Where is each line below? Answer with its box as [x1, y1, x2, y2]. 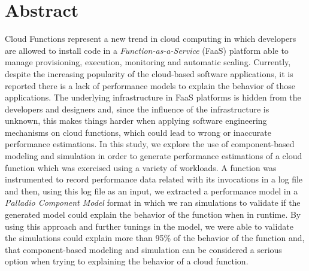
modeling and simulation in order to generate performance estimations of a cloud [5, 150, 302, 162]
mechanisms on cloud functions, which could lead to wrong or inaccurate [5, 126, 271, 138]
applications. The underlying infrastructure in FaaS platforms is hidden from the [5, 91, 301, 103]
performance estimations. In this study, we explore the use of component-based [5, 138, 295, 150]
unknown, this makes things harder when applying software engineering [5, 114, 267, 127]
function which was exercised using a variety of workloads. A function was [5, 161, 277, 173]
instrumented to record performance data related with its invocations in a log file [5, 173, 303, 185]
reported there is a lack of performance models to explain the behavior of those [5, 79, 296, 92]
